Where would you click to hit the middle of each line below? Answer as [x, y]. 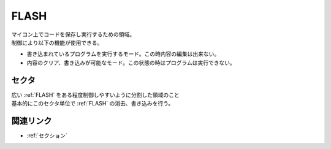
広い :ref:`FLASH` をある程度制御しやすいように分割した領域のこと [96, 94]
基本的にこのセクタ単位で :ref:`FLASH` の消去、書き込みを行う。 [93, 104]
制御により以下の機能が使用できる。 [57, 42]
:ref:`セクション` [47, 136]
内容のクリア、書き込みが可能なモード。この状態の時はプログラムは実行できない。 [131, 63]
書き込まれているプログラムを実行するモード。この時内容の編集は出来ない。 [123, 54]
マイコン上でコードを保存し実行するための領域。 [73, 34]
